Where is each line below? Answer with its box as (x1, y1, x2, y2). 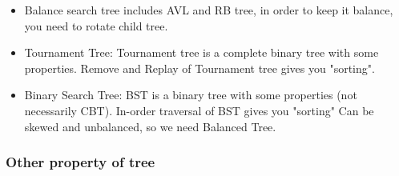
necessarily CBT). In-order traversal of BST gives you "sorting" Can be (24, 102, 374, 118)
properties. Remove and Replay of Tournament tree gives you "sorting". (24, 59, 375, 76)
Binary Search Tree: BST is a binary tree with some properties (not (24, 86, 357, 103)
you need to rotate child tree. (24, 17, 168, 34)
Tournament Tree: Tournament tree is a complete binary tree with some (24, 44, 379, 61)
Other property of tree (6, 152, 155, 172)
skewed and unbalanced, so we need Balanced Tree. (24, 118, 276, 134)
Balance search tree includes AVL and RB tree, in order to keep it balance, (24, 2, 393, 18)
